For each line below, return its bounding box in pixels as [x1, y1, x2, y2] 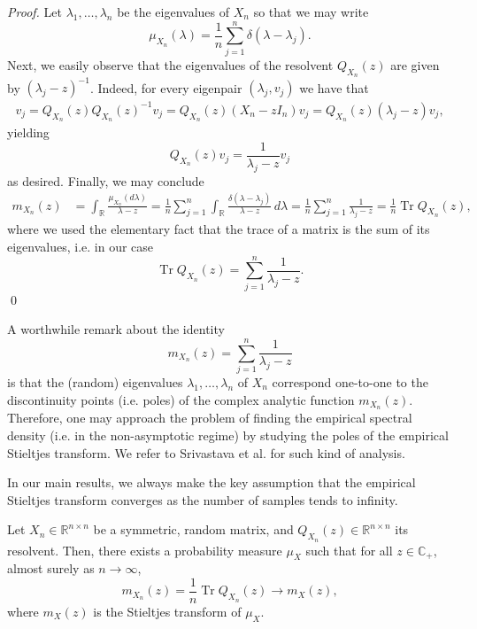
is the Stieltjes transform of [93, 602, 242, 621]
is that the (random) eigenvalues [7, 372, 183, 391]
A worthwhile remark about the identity [7, 320, 225, 338]
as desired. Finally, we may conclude [7, 171, 204, 190]
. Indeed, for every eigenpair [89, 78, 242, 97]
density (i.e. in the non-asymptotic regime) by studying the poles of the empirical [7, 426, 449, 444]
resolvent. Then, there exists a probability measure [7, 540, 282, 559]
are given [390, 55, 440, 74]
